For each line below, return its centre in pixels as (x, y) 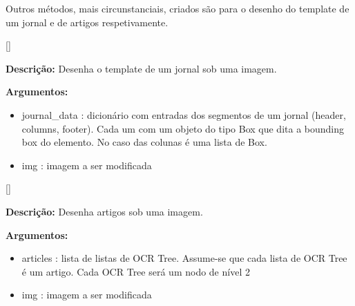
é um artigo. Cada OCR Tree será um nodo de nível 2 (136, 271)
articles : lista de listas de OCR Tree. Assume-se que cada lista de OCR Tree (184, 258)
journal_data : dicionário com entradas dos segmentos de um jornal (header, (184, 114)
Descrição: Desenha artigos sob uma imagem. (104, 211)
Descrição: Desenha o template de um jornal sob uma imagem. (141, 68)
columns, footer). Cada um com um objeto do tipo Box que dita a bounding (183, 128)
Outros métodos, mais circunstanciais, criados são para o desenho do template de (177, 8)
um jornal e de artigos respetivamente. (87, 22)
